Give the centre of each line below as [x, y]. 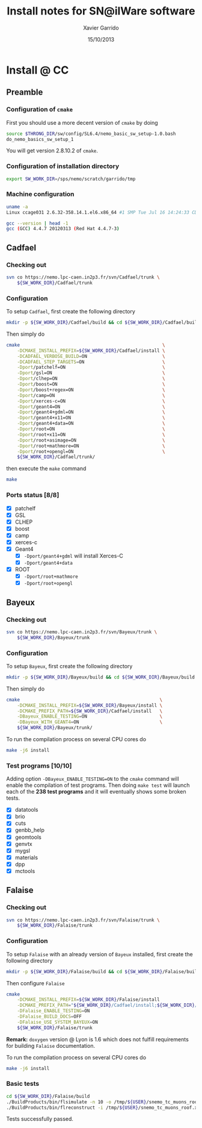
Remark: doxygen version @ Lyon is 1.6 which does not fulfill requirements [98, 1039]
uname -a [17, 207]
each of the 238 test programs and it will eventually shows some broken [96, 792]
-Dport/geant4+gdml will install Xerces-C [73, 556]
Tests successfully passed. [40, 1119]
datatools [26, 810]
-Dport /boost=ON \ [91, 384]
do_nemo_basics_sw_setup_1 [40, 139]
